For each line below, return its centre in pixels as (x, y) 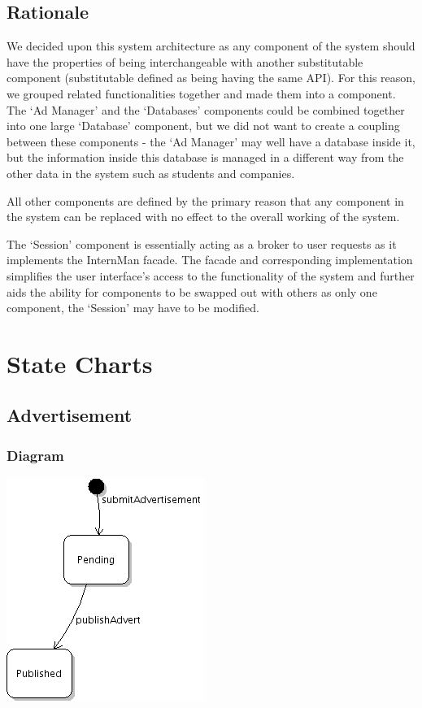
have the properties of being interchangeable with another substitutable (185, 61)
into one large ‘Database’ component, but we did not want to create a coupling (203, 126)
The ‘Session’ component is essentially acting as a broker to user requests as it (202, 243)
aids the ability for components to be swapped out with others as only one (192, 291)
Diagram (35, 455)
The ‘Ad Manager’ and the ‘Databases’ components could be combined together (206, 109)
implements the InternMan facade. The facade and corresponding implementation (210, 260)
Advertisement (70, 415)
